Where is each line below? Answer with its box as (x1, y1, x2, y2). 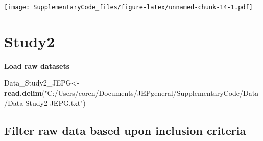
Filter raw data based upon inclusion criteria (4, 122, 246, 138)
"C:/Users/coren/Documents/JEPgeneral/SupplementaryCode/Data (44, 87, 259, 98)
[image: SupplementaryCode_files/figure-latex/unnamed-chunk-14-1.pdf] (4, 4, 253, 11)
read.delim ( (4, 87, 45, 98)
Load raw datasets (4, 60, 70, 71)
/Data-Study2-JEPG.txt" (4, 97, 83, 108)
